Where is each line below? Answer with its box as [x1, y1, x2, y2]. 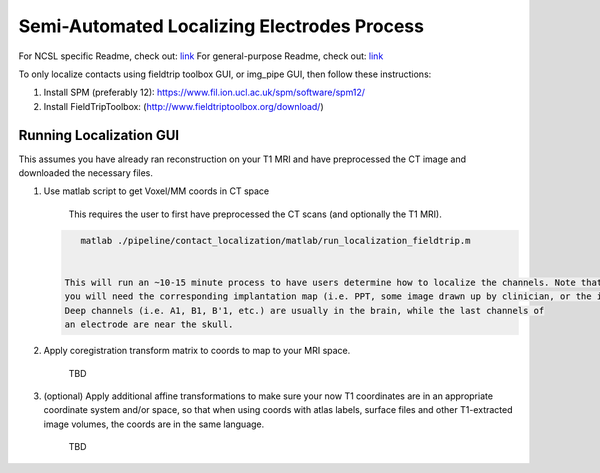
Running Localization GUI [18, 126, 180, 144]
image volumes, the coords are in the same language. [43, 418, 265, 430]
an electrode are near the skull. [64, 319, 234, 330]
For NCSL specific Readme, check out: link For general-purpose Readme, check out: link [18, 50, 384, 62]
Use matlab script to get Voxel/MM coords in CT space [43, 185, 270, 197]
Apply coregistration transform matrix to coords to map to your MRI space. [43, 345, 351, 357]
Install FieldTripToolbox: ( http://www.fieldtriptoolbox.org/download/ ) [43, 100, 324, 112]
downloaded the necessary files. [18, 167, 154, 179]
